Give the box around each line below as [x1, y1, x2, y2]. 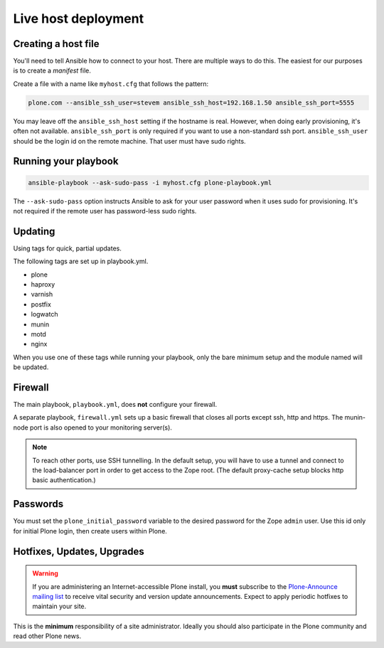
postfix [31, 299, 51, 309]
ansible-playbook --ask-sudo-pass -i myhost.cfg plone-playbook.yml [28, 179, 272, 186]
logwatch [31, 310, 58, 319]
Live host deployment [13, 11, 144, 26]
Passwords [13, 498, 64, 510]
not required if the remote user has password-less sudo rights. [13, 206, 197, 215]
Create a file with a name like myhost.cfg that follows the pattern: [13, 79, 209, 88]
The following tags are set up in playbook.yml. [13, 257, 149, 266]
